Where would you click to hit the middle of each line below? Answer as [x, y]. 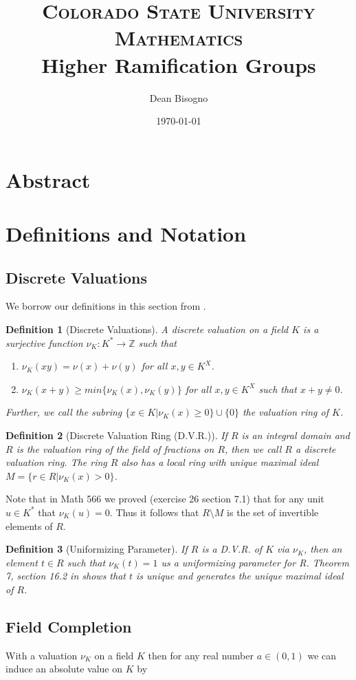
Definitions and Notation [126, 234]
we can [322, 655]
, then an [323, 549]
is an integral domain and [296, 435]
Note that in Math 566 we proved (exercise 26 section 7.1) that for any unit [165, 499]
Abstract [48, 179]
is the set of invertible [273, 512]
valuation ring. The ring [56, 462]
